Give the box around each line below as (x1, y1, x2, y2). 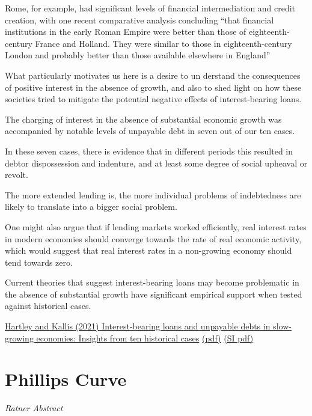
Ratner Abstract (5, 402, 63, 414)
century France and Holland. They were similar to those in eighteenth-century (5, 37, 292, 49)
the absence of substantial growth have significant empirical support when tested (5, 287, 302, 300)
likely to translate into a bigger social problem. (5, 200, 177, 213)
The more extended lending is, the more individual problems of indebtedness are (5, 188, 301, 201)
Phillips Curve (5, 367, 127, 391)
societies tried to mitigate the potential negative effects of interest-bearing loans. (5, 93, 302, 105)
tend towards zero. (5, 255, 73, 268)
